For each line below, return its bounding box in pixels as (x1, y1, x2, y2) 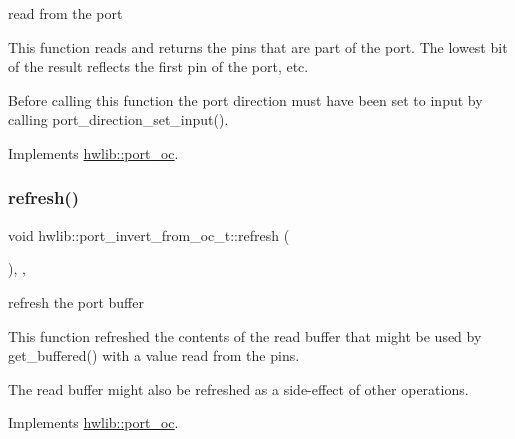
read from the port (8, 3, 123, 23)
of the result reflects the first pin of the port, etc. (8, 56, 309, 77)
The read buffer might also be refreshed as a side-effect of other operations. (8, 378, 469, 399)
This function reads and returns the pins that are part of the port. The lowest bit (8, 36, 508, 57)
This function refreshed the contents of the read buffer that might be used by (8, 325, 482, 346)
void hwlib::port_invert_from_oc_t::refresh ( (8, 224, 290, 245)
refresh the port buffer (8, 291, 144, 312)
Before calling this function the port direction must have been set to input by (8, 89, 483, 110)
